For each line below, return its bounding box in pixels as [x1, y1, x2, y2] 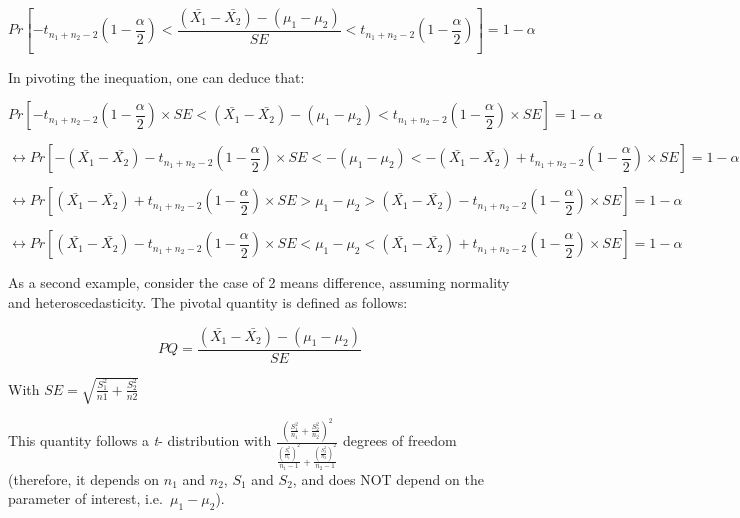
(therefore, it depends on [8, 468, 160, 489]
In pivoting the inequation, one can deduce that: [8, 66, 305, 87]
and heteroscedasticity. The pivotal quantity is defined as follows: [8, 292, 408, 313]
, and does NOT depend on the [292, 468, 484, 489]
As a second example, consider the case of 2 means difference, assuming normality [8, 272, 510, 293]
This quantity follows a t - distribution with [8, 430, 272, 451]
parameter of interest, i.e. [8, 488, 163, 509]
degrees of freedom [342, 430, 457, 451]
